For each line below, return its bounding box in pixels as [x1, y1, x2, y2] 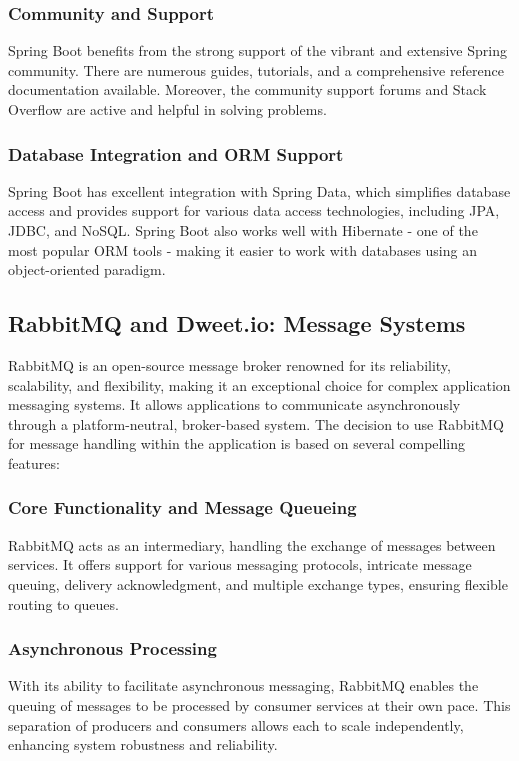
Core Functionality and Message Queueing [8, 495, 357, 520]
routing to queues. [8, 593, 119, 614]
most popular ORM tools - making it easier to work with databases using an [8, 239, 477, 260]
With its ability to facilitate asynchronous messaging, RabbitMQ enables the [8, 675, 479, 696]
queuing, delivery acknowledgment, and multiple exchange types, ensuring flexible [8, 573, 508, 594]
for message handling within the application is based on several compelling [8, 433, 466, 454]
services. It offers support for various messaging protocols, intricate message [8, 554, 472, 575]
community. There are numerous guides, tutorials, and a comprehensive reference [8, 59, 505, 80]
